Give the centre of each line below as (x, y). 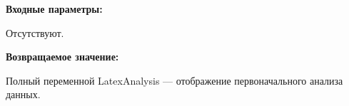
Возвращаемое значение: (62, 57)
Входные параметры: (54, 9)
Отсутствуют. (35, 32)
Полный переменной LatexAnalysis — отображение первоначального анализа (174, 80)
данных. (23, 94)
